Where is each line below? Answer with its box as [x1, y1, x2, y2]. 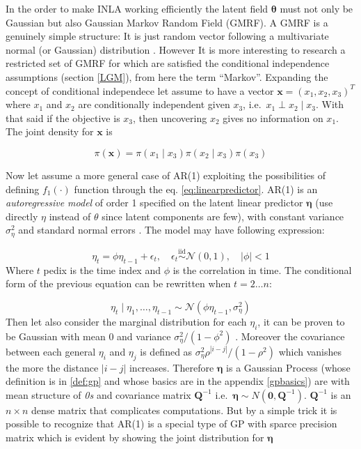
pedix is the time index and [43, 262, 161, 277]
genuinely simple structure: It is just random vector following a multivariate [6, 29, 329, 43]
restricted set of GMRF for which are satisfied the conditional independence [6, 56, 330, 70]
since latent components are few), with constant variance [102, 208, 344, 223]
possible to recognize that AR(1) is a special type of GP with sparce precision [6, 416, 337, 431]
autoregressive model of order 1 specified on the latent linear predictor [6, 195, 303, 210]
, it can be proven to [257, 314, 345, 328]
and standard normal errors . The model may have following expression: [18, 222, 325, 237]
